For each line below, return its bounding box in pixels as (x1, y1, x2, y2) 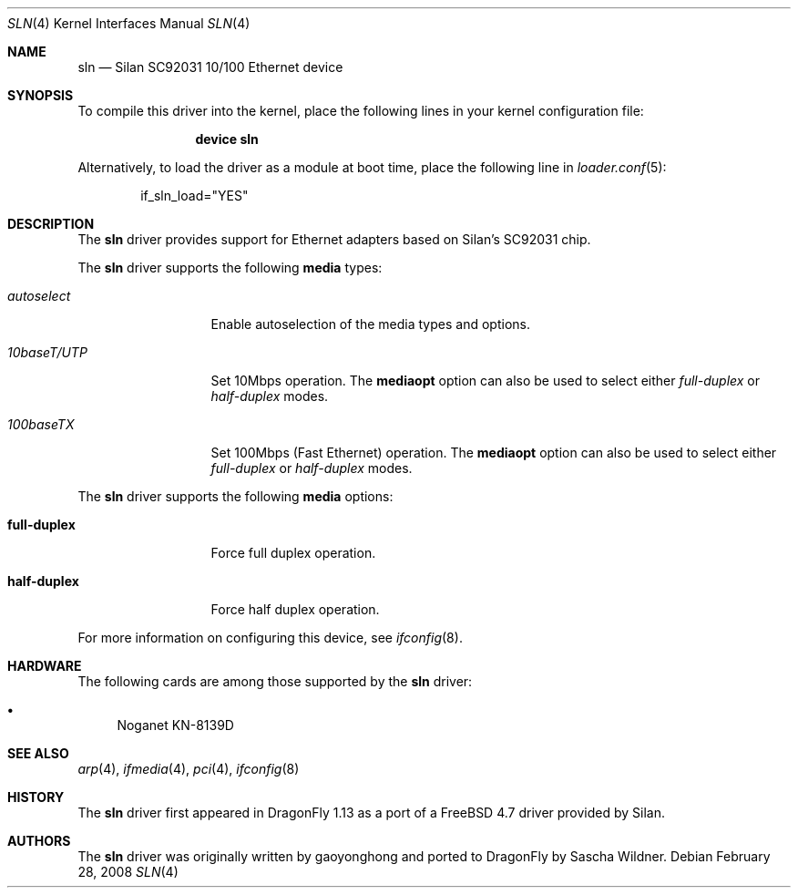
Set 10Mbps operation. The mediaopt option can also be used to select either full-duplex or (210, 373, 761, 388)
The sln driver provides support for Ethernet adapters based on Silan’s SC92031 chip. (77, 231, 591, 247)
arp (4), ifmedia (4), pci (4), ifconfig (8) (77, 761, 300, 777)
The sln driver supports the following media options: (77, 489, 394, 504)
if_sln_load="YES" (140, 188, 249, 203)
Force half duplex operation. (210, 602, 380, 617)
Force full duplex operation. (210, 545, 376, 561)
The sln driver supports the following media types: (77, 260, 383, 275)
